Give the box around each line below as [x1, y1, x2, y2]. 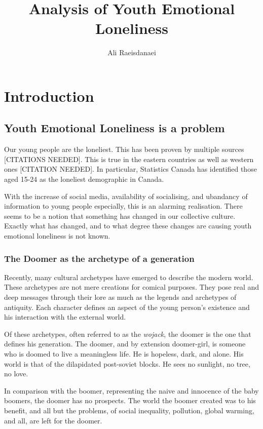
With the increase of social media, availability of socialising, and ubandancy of [4, 190, 248, 201]
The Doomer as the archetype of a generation [4, 252, 195, 264]
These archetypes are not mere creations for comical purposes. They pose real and [4, 282, 259, 292]
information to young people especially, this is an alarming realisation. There [4, 201, 243, 211]
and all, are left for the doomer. [4, 415, 102, 425]
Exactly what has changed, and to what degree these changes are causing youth [4, 220, 252, 231]
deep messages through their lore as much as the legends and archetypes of [4, 292, 237, 302]
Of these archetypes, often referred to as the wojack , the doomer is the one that [4, 328, 251, 339]
